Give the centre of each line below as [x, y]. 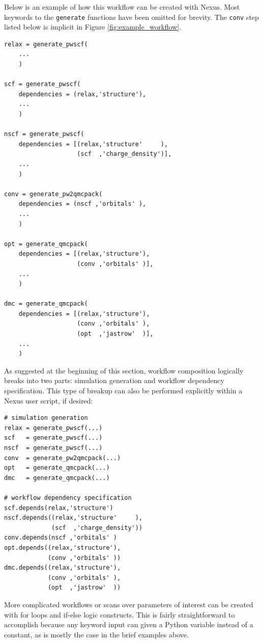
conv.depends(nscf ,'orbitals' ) [61, 538]
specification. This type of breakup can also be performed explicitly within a [123, 391]
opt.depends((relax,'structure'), [63, 547]
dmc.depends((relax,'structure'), [63, 568]
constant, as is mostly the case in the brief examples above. [96, 634]
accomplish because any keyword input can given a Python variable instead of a [129, 624]
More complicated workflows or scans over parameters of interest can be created [129, 604]
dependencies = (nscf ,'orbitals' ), [82, 204]
